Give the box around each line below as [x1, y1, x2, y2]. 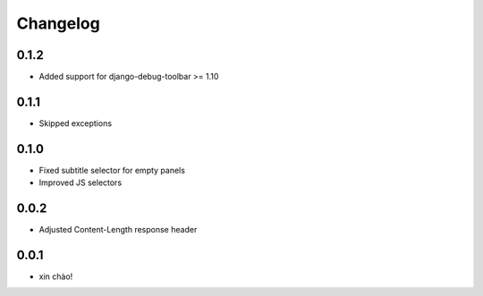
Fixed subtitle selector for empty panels [38, 165, 185, 175]
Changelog [16, 13, 100, 33]
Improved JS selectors [38, 177, 123, 188]
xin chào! [38, 271, 73, 282]
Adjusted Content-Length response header [38, 224, 198, 235]
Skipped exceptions [38, 117, 112, 129]
